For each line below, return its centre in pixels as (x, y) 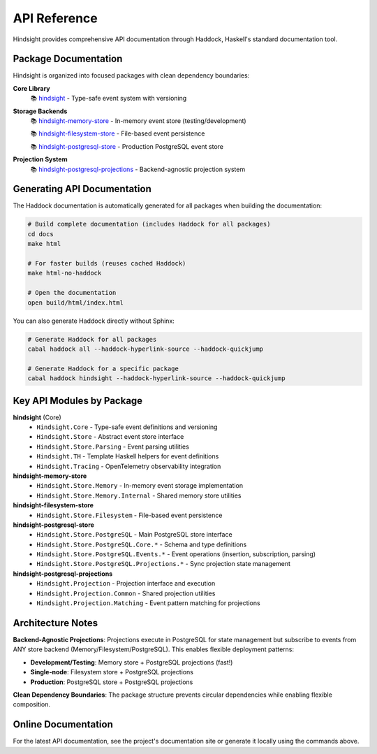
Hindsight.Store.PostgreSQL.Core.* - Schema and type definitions (142, 544)
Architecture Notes (56, 623)
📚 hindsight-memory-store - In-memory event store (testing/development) (139, 121)
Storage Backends (40, 111)
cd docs (40, 234)
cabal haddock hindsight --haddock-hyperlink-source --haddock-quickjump (156, 378)
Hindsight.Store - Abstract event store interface (110, 437)
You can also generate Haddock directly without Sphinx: (94, 321)
